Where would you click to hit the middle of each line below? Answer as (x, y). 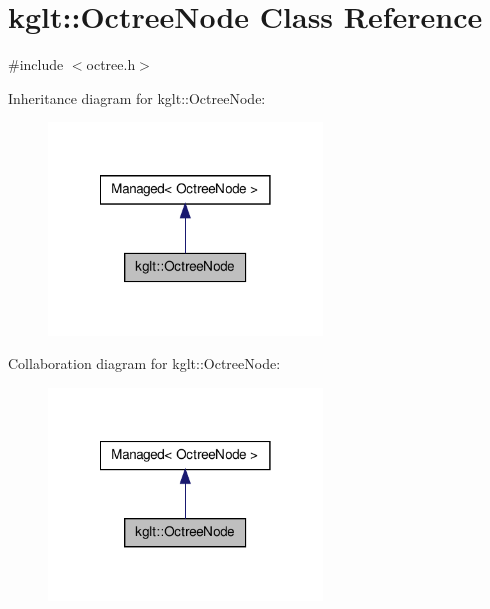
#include (36, 64)
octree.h (111, 64)
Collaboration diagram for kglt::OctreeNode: (144, 363)
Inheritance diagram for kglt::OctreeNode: (137, 97)
